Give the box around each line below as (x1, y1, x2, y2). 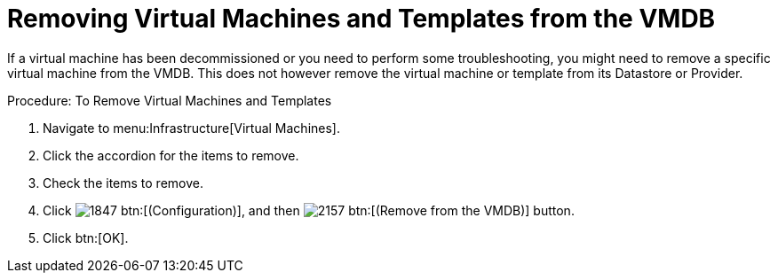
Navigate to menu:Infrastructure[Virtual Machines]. (43, 120, 340, 136)
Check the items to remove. (43, 175, 203, 191)
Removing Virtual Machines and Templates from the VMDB (7, 4, 716, 34)
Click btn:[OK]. (43, 229, 129, 245)
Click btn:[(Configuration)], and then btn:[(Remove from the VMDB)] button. (43, 202, 575, 218)
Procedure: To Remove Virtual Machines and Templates (7, 92, 332, 108)
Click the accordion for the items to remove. (43, 147, 299, 163)
